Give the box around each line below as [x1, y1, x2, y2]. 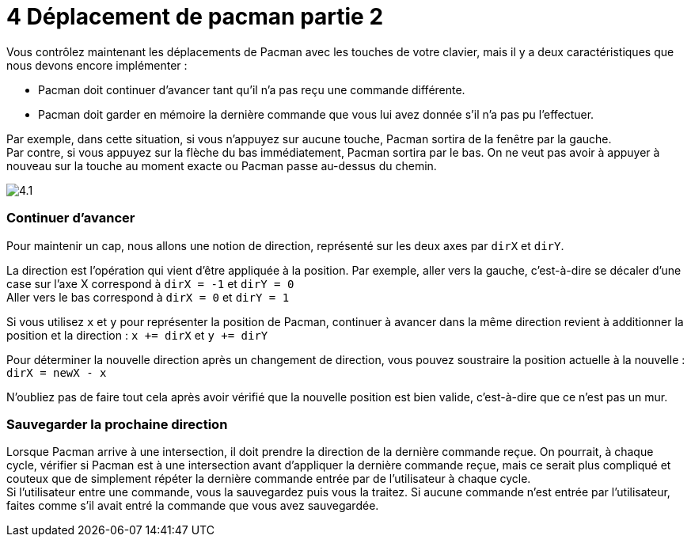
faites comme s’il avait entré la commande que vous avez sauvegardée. [6, 499, 379, 513]
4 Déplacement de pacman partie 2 [6, 3, 384, 30]
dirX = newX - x [6, 366, 107, 379]
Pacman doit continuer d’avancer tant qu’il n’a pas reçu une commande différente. [38, 82, 465, 97]
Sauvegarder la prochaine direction [6, 416, 228, 432]
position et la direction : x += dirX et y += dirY [6, 328, 268, 342]
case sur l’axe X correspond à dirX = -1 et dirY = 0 [6, 276, 294, 290]
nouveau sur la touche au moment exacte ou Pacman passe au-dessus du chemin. [6, 158, 437, 173]
